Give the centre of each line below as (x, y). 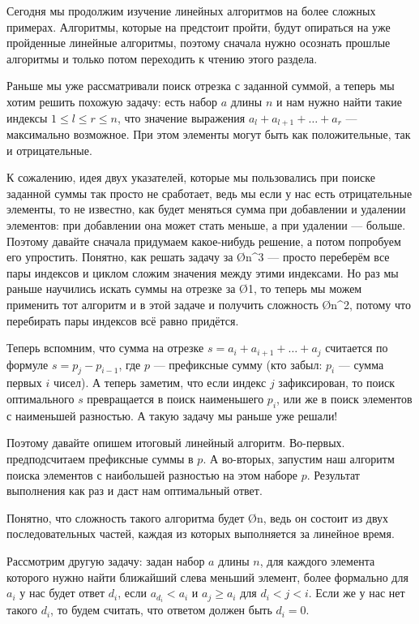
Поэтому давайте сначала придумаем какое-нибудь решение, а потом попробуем (204, 241)
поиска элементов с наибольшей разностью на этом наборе (152, 474)
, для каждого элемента (317, 560)
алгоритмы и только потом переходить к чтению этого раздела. (162, 58)
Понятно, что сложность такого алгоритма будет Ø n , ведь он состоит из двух (198, 517)
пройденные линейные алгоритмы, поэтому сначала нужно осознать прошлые (199, 43)
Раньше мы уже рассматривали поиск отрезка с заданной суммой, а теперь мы (201, 86)
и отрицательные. (49, 150)
